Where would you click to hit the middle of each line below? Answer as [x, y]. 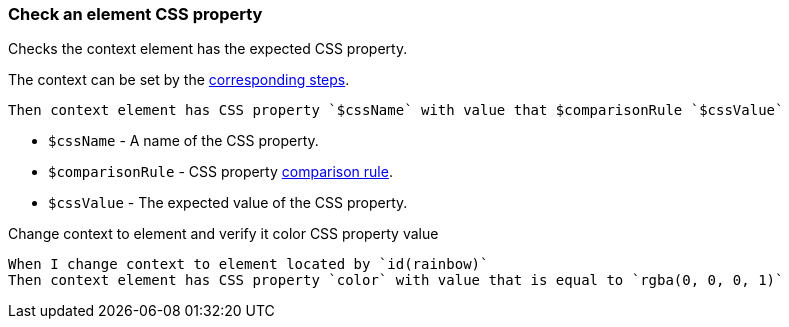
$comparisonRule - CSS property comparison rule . [220, 172]
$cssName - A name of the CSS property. [183, 141]
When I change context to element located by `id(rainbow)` [248, 264]
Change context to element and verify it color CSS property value [223, 234]
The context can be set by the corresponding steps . [179, 80]
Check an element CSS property [135, 14]
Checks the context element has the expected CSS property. [208, 49]
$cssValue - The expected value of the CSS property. [228, 203]
